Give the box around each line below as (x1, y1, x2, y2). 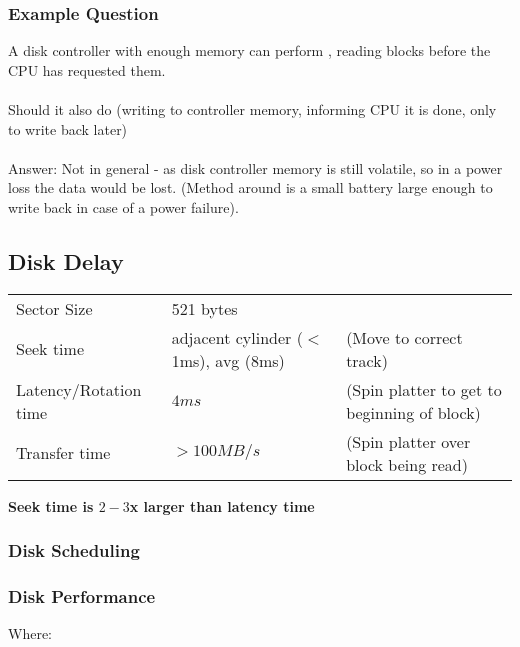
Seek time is (8, 495, 94, 516)
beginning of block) (346, 400, 481, 424)
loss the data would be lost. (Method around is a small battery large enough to (8, 177, 493, 198)
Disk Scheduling (8, 538, 140, 563)
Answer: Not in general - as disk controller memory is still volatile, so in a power (8, 157, 503, 178)
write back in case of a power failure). (8, 196, 239, 217)
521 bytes (171, 296, 238, 320)
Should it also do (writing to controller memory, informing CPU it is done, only (8, 99, 497, 119)
